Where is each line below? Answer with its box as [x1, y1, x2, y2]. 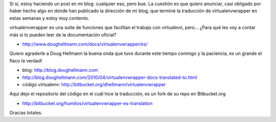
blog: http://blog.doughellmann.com [22, 67, 98, 73]
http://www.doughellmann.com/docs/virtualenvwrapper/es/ [22, 41, 148, 47]
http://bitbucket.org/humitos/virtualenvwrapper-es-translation [22, 100, 153, 106]
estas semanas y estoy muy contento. [9, 15, 89, 21]
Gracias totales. [9, 110, 43, 116]
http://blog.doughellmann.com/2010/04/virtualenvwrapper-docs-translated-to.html [22, 74, 197, 80]
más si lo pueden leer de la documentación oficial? [9, 31, 117, 38]
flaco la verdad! [9, 57, 42, 64]
